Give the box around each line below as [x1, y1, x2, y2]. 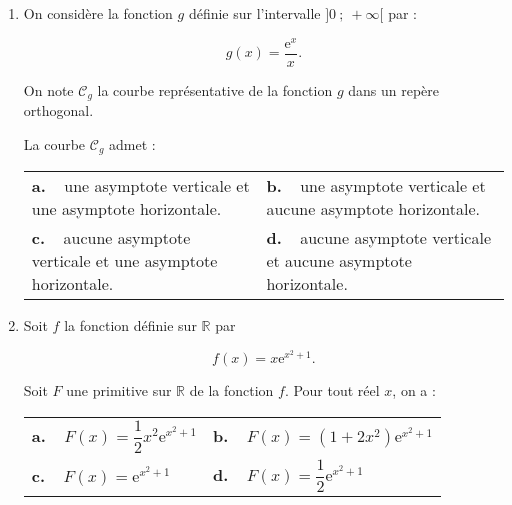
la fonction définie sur [64, 315, 197, 336]
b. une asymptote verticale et [266, 174, 486, 198]
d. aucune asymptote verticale [266, 226, 491, 250]
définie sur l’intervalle [188, 3, 321, 23]
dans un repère [348, 79, 440, 100]
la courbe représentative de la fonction [97, 79, 333, 100]
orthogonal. [23, 100, 94, 121]
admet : [109, 133, 156, 154]
